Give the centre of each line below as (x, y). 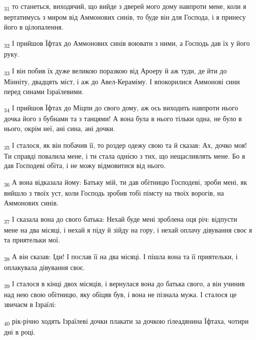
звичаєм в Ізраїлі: (30, 304)
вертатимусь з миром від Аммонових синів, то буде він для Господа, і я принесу (125, 17)
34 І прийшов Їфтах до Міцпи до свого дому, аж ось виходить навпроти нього (121, 108)
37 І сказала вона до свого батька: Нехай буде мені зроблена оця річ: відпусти (121, 220)
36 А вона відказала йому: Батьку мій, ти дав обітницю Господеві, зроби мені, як (126, 182)
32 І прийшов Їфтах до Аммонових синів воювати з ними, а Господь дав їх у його (127, 44)
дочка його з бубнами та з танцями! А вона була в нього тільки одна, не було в (123, 119)
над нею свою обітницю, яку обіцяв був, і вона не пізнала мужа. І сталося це (120, 294)
